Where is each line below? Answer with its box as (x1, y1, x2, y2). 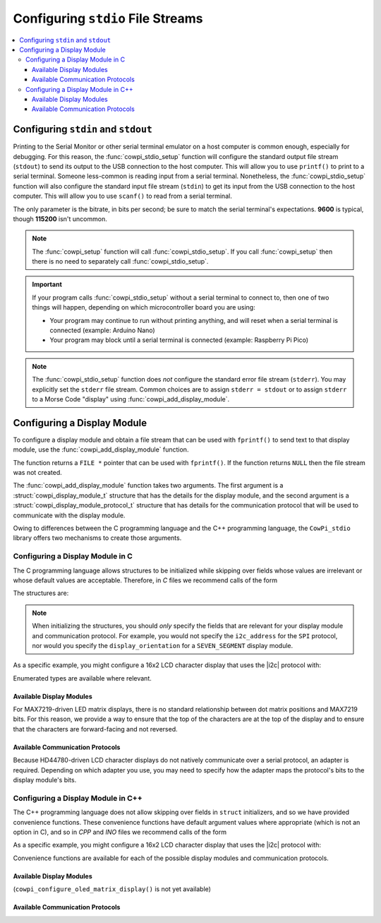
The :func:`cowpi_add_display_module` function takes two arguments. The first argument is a (13, 481, 284, 490)
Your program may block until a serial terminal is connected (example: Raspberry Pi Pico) (49, 336, 309, 344)
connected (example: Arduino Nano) (49, 326, 155, 335)
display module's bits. (13, 776, 77, 784)
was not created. (13, 469, 63, 477)
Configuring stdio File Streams (13, 11, 203, 26)
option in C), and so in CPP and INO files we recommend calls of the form (13, 828, 227, 836)
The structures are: (13, 589, 69, 597)
